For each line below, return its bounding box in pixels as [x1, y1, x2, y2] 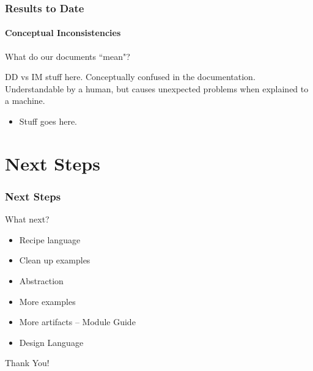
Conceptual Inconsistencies [5, 26, 121, 39]
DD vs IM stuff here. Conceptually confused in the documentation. [5, 70, 256, 83]
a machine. [5, 94, 45, 107]
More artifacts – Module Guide [19, 315, 136, 328]
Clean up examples [19, 254, 90, 266]
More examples [19, 295, 76, 307]
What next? [5, 213, 50, 226]
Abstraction [19, 274, 64, 287]
